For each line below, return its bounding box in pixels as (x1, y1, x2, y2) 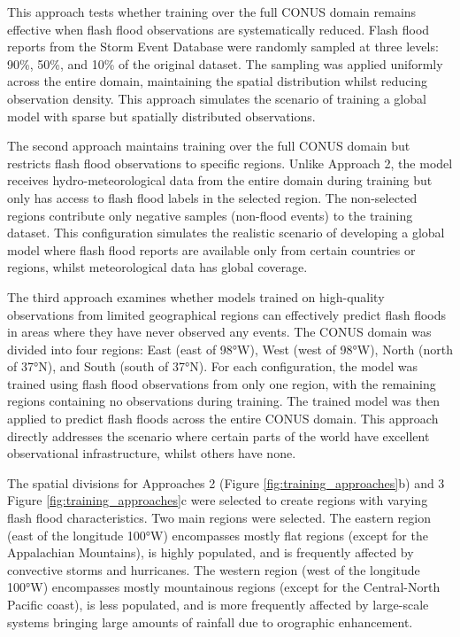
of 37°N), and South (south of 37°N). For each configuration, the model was (7, 357, 418, 376)
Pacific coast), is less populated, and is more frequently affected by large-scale (7, 595, 429, 613)
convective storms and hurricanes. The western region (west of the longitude (7, 560, 420, 579)
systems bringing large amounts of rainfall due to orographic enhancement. (7, 612, 413, 631)
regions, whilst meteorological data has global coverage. (7, 258, 308, 276)
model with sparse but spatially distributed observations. (7, 106, 316, 125)
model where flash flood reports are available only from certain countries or (7, 240, 416, 259)
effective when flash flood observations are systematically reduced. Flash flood (7, 19, 430, 38)
